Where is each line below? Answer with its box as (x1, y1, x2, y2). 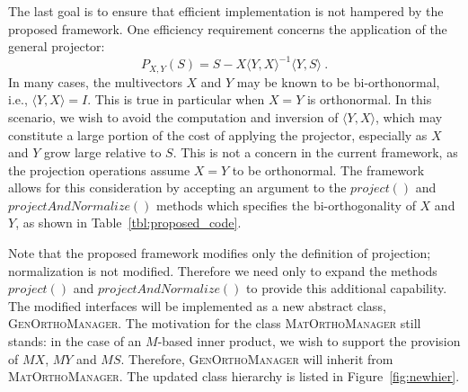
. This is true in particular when (87, 90, 265, 109)
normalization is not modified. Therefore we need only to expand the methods (8, 261, 437, 280)
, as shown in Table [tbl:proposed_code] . (15, 213, 242, 232)
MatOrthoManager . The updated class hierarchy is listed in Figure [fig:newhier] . (8, 367, 460, 386)
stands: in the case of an (8, 332, 142, 351)
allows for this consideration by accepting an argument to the (8, 178, 347, 197)
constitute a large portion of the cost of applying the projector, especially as (8, 125, 428, 144)
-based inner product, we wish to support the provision (157, 332, 461, 351)
